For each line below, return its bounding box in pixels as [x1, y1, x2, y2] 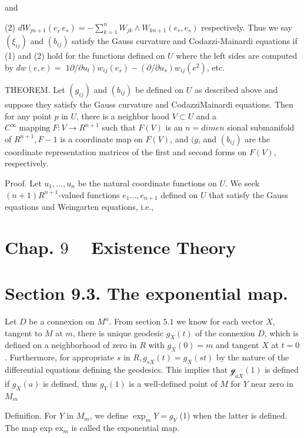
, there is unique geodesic [72, 326, 163, 339]
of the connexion [195, 326, 255, 339]
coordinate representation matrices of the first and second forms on [5, 145, 247, 158]
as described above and [194, 83, 278, 95]
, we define [89, 409, 128, 422]
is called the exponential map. [71, 422, 179, 434]
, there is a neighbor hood [76, 109, 170, 122]
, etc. [206, 61, 225, 73]
